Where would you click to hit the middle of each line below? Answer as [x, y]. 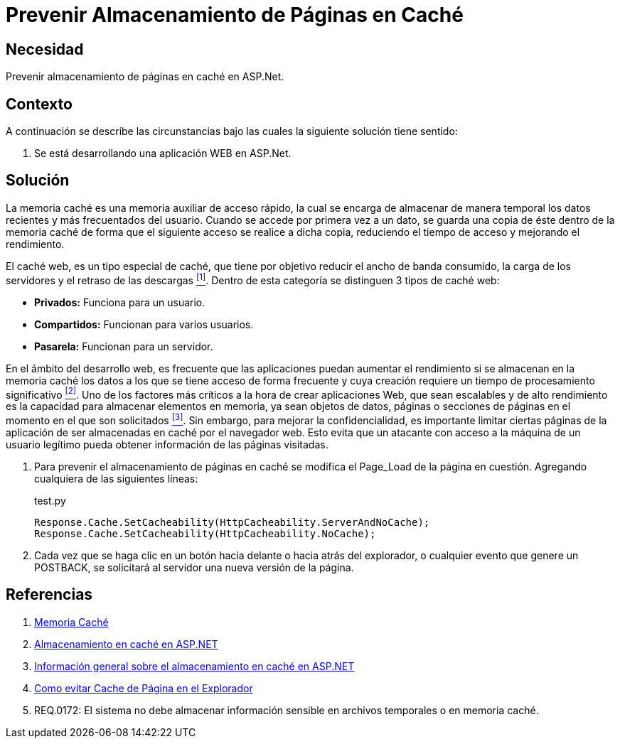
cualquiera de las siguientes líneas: [116, 478]
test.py [50, 500]
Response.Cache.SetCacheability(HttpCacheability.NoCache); [205, 533]
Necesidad [45, 49]
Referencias [49, 595]
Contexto [39, 104]
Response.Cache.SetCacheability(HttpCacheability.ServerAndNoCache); [232, 522]
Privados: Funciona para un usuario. [120, 302]
